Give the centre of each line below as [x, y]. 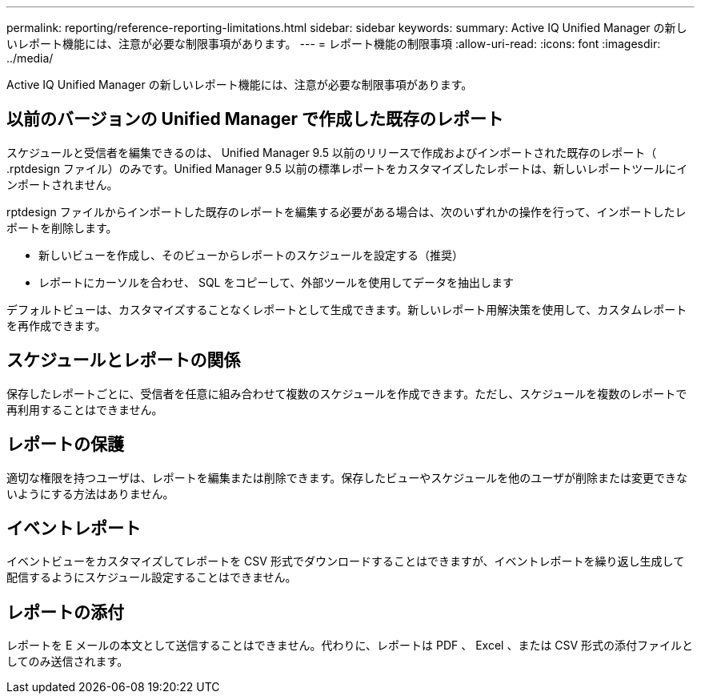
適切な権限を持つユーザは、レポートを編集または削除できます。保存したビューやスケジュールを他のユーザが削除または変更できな [347, 477]
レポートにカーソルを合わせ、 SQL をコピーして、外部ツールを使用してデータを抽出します [276, 282]
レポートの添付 [65, 612]
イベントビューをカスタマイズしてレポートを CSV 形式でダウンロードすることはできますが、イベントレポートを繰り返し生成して [346, 561]
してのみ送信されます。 [68, 662]
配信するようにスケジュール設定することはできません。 [152, 577]
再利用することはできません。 [85, 409]
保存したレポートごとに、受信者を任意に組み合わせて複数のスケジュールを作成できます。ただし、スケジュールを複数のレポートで [347, 393]
